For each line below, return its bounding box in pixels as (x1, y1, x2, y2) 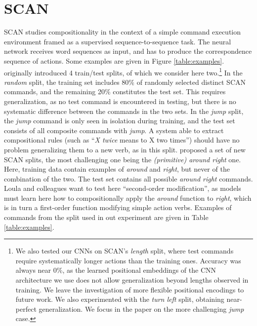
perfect (15, 303, 37, 314)
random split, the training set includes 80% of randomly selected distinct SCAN (4, 76, 246, 87)
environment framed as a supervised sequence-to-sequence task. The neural (4, 36, 231, 46)
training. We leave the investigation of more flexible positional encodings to (15, 284, 244, 294)
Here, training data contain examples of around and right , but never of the (4, 164, 230, 174)
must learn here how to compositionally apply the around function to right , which (4, 192, 252, 203)
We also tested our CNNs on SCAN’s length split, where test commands (15, 246, 234, 256)
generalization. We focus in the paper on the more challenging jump (39, 303, 244, 314)
